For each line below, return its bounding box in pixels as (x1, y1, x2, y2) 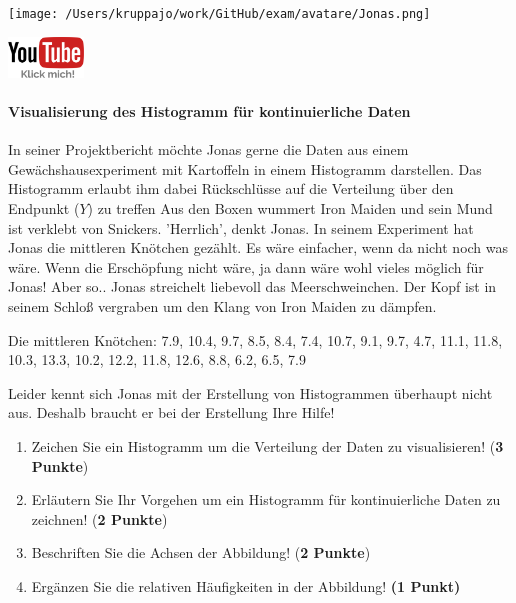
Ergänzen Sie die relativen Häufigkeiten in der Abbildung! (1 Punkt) (31, 575, 461, 596)
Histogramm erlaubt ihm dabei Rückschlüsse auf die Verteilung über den (8, 178, 454, 199)
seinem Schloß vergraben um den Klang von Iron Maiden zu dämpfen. (8, 296, 437, 317)
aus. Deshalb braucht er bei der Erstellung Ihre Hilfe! (8, 402, 335, 423)
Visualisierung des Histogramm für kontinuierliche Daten (8, 101, 411, 122)
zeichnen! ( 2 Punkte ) (31, 508, 168, 529)
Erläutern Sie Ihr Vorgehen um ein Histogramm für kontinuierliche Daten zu (31, 489, 501, 510)
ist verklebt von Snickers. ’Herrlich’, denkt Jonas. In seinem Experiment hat (8, 217, 474, 238)
